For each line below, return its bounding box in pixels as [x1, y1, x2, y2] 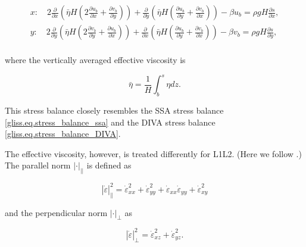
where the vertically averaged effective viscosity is [5, 54, 186, 66]
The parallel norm [5, 159, 71, 171]
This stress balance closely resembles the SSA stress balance [5, 104, 224, 116]
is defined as [86, 159, 132, 171]
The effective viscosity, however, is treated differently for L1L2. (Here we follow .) [5, 147, 302, 160]
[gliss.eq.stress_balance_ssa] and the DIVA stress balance [5, 115, 216, 128]
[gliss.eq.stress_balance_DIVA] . [5, 127, 121, 140]
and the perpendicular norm [5, 206, 108, 218]
